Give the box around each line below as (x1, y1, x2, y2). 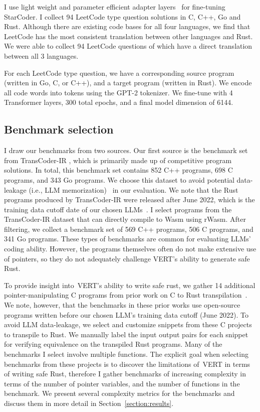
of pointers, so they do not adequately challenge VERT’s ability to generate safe (4, 253, 250, 263)
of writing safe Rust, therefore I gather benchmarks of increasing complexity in (4, 368, 246, 379)
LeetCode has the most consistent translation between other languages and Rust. (4, 31, 253, 41)
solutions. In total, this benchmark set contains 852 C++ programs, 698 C (4, 165, 233, 175)
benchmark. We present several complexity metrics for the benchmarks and (4, 388, 235, 398)
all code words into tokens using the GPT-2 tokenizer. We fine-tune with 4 (4, 87, 233, 97)
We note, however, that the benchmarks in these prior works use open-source (4, 300, 240, 310)
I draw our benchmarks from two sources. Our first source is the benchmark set (4, 145, 248, 156)
